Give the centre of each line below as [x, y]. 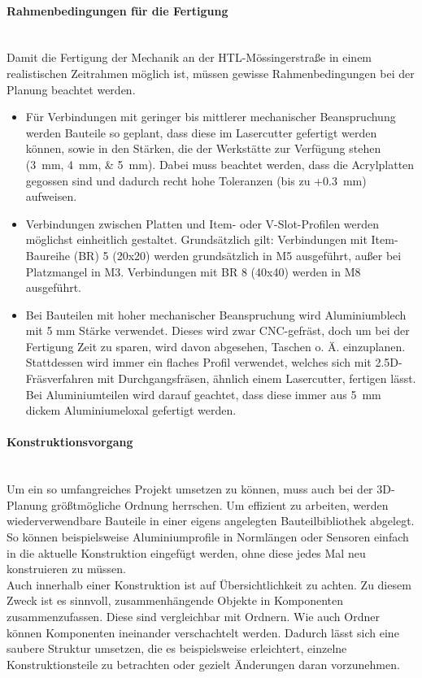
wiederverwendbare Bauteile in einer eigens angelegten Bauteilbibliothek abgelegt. [211, 521]
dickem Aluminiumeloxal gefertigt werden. [131, 410]
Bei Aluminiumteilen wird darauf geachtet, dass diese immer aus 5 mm [203, 394]
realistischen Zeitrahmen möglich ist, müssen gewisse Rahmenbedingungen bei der [211, 73]
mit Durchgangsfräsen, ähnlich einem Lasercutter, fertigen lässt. [257, 378]
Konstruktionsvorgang [70, 442]
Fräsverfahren [60, 378]
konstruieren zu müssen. [66, 569]
